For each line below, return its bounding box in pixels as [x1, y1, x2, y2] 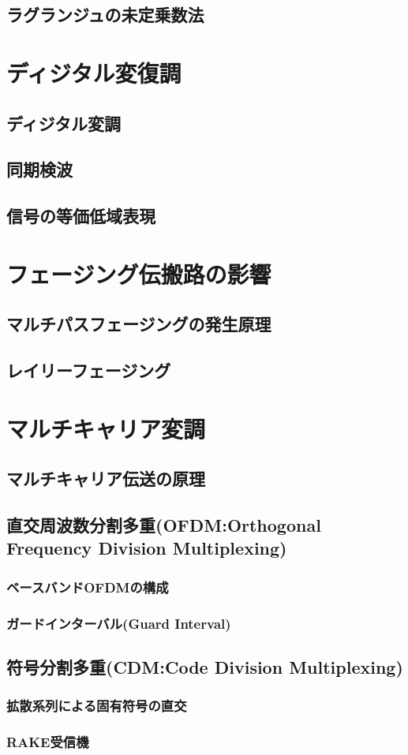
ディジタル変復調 [6, 56, 182, 88]
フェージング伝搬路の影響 [6, 257, 271, 290]
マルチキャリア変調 [6, 412, 206, 444]
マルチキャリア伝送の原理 [6, 466, 205, 491]
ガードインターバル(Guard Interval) [6, 613, 231, 633]
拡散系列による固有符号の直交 [6, 696, 187, 716]
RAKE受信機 [6, 732, 89, 751]
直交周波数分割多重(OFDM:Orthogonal [6, 512, 321, 536]
